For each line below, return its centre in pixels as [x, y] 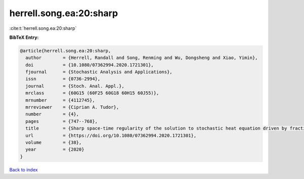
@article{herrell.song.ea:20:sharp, [66, 51]
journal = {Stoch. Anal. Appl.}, [75, 86]
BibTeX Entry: [24, 37]
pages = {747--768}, [62, 121]
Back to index [24, 169]
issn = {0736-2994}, [63, 79]
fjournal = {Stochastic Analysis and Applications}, [99, 72]
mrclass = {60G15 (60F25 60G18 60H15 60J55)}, [92, 93]
